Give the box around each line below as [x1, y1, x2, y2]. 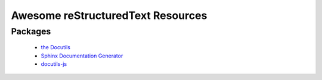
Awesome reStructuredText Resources [11, 9, 208, 22]
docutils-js [41, 60, 67, 68]
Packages [11, 26, 51, 37]
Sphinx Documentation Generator [41, 52, 123, 59]
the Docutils [41, 44, 71, 51]
